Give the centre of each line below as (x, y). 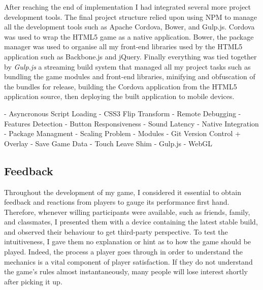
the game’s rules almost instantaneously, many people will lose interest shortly (126, 271)
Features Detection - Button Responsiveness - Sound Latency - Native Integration (131, 123)
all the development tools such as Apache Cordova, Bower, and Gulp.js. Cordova (129, 27)
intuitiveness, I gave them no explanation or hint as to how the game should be (128, 241)
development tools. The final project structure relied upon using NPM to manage (130, 17)
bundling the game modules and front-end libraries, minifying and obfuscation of (130, 76)
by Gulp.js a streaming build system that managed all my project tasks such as (127, 66)
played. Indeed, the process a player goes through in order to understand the (123, 252)
